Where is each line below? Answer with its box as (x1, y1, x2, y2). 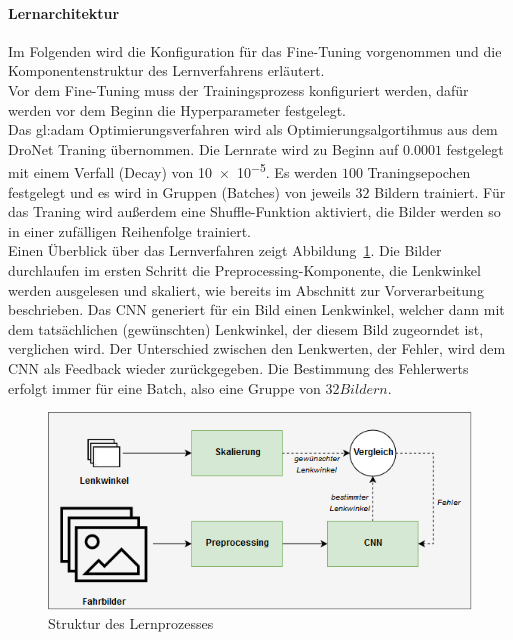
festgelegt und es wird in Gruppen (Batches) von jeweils (8, 181, 351, 202)
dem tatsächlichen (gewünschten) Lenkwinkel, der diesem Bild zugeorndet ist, (8, 318, 484, 339)
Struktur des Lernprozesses (48, 613, 214, 634)
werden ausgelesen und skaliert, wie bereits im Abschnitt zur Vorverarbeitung (8, 279, 484, 300)
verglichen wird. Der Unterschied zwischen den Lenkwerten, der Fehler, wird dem (8, 338, 506, 359)
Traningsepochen (367, 162, 471, 183)
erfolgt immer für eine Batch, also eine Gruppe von (8, 377, 321, 398)
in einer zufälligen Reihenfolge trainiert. (8, 220, 252, 241)
